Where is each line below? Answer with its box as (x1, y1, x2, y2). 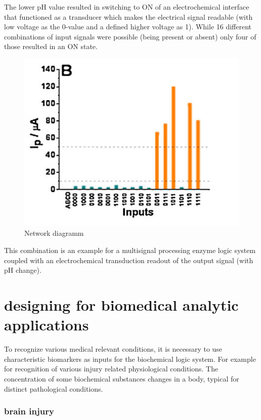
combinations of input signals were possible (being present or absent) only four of (4, 31, 256, 41)
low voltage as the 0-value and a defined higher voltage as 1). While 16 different (4, 21, 252, 32)
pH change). (4, 265, 41, 275)
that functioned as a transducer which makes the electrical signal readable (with (4, 11, 253, 22)
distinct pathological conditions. (4, 383, 103, 394)
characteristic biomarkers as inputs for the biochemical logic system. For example (4, 353, 256, 364)
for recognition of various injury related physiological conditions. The (4, 363, 219, 374)
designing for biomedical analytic (4, 295, 239, 315)
